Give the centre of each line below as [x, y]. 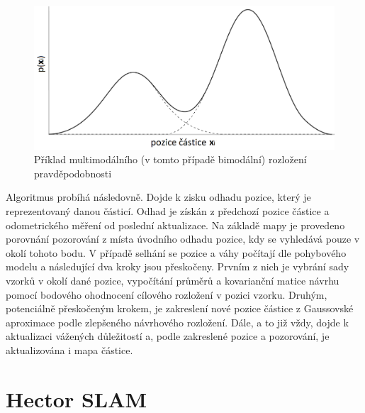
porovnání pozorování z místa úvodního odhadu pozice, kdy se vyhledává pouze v [183, 239]
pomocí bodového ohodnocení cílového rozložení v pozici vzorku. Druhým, [167, 294]
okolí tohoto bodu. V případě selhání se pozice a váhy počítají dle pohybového [176, 252]
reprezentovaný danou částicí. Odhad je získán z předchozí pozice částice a [168, 211]
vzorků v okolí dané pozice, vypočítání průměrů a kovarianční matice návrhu [173, 281]
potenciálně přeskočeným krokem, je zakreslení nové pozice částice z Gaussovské [180, 308]
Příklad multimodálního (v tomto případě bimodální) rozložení [170, 159]
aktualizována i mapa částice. [69, 349]
